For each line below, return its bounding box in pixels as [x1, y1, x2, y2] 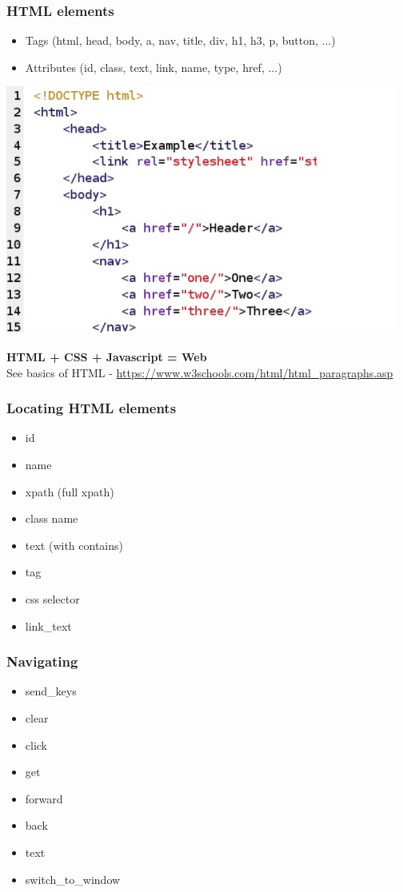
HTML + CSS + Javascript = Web [6, 348, 207, 364]
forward [25, 790, 63, 806]
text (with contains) [25, 536, 123, 553]
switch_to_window [25, 870, 121, 887]
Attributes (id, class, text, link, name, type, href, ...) [25, 58, 282, 75]
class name [25, 510, 78, 527]
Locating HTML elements [6, 398, 177, 418]
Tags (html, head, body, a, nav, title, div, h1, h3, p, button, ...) [25, 32, 336, 49]
